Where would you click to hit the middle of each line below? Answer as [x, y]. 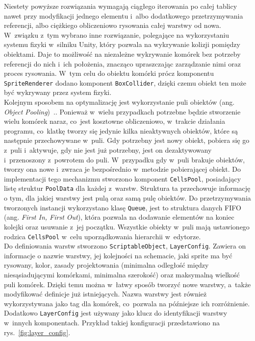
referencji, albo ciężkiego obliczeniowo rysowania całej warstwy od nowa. [113, 25]
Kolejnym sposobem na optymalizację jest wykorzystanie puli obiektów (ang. [119, 102]
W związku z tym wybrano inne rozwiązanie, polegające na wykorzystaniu [117, 34]
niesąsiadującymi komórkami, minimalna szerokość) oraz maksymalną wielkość [122, 274]
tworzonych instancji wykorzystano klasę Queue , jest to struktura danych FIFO [123, 207]
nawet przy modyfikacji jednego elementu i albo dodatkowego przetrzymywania [124, 15]
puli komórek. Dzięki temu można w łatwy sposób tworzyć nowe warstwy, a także [127, 284]
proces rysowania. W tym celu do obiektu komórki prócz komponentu [109, 73]
